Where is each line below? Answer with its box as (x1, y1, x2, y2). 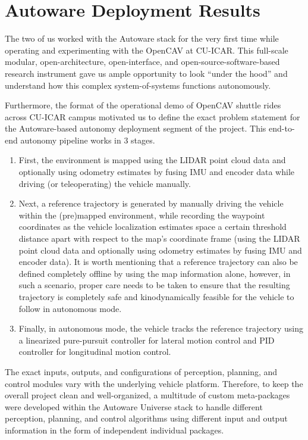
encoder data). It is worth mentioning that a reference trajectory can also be (18, 255, 298, 268)
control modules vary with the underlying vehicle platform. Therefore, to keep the (5, 377, 303, 389)
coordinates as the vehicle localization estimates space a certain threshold (18, 220, 287, 233)
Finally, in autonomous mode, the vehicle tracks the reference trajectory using (18, 322, 303, 335)
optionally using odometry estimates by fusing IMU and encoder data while (18, 166, 294, 178)
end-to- (268, 122, 295, 135)
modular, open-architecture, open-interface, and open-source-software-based (5, 55, 280, 68)
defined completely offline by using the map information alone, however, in (18, 267, 291, 279)
